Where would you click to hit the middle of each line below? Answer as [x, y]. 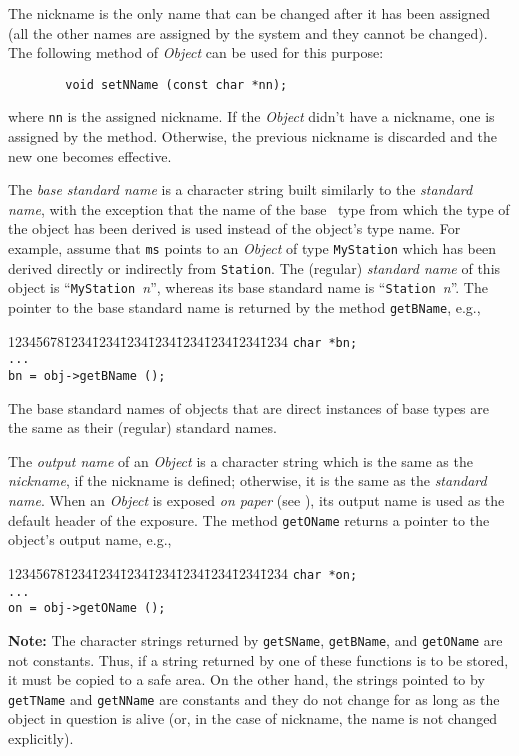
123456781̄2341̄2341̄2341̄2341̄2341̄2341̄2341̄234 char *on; [183, 572]
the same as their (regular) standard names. [142, 427]
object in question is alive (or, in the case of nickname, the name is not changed [253, 718]
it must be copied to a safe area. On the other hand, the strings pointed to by [246, 679]
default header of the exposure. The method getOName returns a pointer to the [249, 519]
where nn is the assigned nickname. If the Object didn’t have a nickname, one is [251, 116]
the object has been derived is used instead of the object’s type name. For [234, 228]
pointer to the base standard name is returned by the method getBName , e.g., [244, 307]
